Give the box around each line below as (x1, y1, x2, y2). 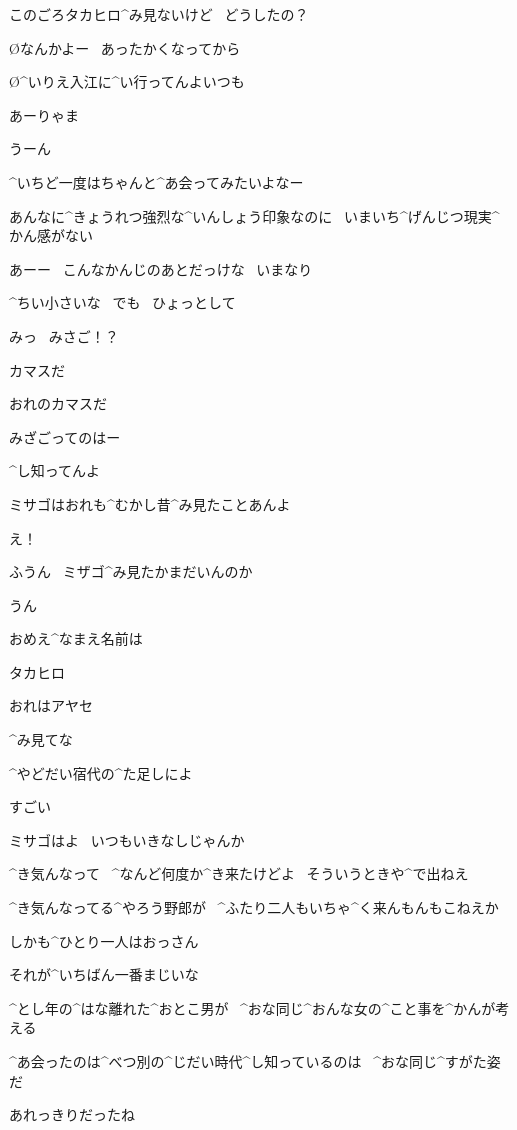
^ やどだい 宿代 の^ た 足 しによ (9, 762, 193, 783)
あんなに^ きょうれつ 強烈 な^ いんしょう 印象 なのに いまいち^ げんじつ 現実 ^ (9, 205, 500, 226)
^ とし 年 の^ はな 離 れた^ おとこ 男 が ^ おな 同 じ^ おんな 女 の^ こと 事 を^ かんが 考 (9, 997, 510, 1018)
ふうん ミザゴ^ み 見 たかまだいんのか (9, 561, 253, 582)
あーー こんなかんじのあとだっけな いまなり (9, 258, 313, 279)
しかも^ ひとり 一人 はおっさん (9, 930, 199, 951)
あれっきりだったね (9, 1104, 135, 1125)
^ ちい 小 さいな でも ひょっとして (9, 292, 236, 313)
